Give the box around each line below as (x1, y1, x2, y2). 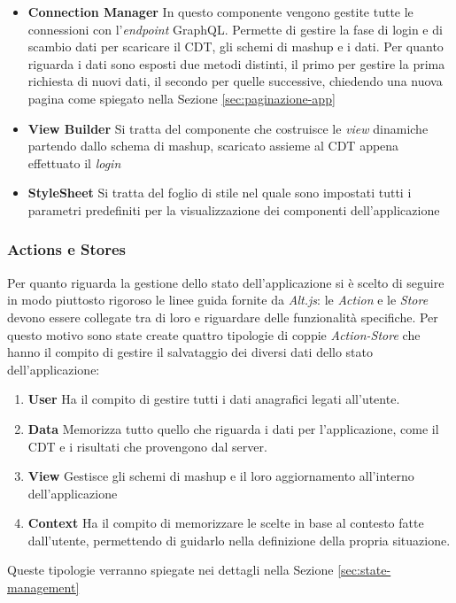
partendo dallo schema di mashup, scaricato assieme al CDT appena (27, 136, 399, 155)
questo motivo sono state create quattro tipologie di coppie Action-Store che (7, 325, 421, 344)
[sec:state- (337, 560, 391, 579)
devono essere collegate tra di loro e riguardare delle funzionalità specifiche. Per (7, 307, 438, 326)
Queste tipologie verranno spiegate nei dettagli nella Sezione (7, 560, 334, 579)
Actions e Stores (7, 238, 126, 260)
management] (7, 578, 80, 597)
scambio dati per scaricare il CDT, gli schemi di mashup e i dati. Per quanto (27, 37, 444, 56)
